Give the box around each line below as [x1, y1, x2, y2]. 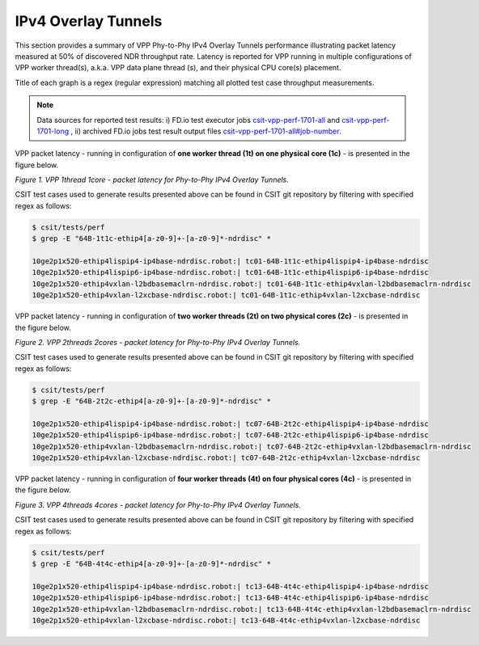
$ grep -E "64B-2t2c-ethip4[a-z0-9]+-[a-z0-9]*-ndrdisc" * [32, 397, 271, 406]
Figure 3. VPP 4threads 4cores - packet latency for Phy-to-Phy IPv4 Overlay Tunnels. [15, 500, 301, 509]
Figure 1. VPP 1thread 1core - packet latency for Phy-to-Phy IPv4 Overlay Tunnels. [15, 175, 289, 185]
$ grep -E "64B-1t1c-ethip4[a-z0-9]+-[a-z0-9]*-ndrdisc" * [32, 234, 271, 243]
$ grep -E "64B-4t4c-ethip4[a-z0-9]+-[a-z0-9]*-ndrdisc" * [32, 559, 271, 568]
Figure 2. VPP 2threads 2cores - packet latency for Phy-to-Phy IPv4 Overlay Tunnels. [15, 337, 301, 347]
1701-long [36, 126, 70, 136]
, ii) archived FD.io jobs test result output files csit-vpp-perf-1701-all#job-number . [70, 126, 341, 136]
